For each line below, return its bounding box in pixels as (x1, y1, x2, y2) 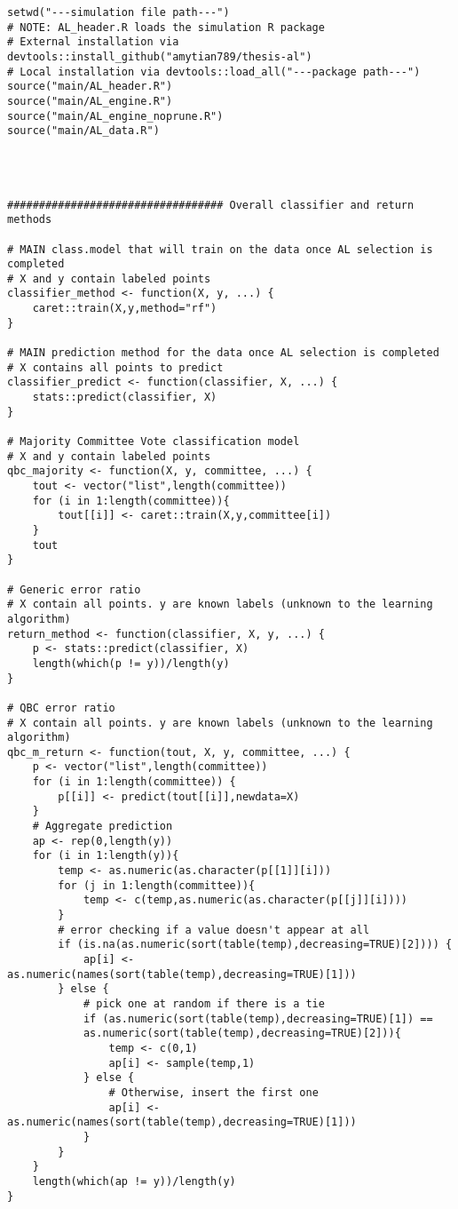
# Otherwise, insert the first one (108, 1086, 319, 1099)
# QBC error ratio (7, 701, 115, 714)
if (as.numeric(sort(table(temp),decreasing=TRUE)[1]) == (83, 1012, 433, 1025)
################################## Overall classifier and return (7, 198, 415, 211)
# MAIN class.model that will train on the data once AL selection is (7, 243, 433, 256)
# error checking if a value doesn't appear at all (58, 923, 370, 936)
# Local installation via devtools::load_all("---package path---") (7, 65, 421, 78)
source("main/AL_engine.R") (7, 94, 173, 107)
